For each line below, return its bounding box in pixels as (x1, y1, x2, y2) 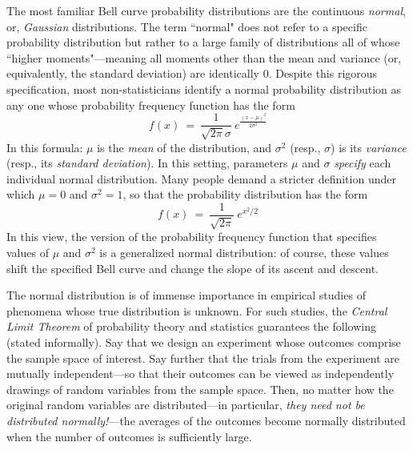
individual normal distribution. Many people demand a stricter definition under (6, 170, 396, 187)
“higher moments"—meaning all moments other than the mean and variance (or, (6, 49, 402, 66)
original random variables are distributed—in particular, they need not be (6, 396, 365, 413)
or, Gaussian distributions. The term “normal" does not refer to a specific (6, 18, 367, 34)
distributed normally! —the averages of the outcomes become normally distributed (6, 412, 406, 428)
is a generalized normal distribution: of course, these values (99, 244, 389, 261)
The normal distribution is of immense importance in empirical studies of (6, 287, 366, 303)
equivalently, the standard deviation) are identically (6, 65, 259, 82)
